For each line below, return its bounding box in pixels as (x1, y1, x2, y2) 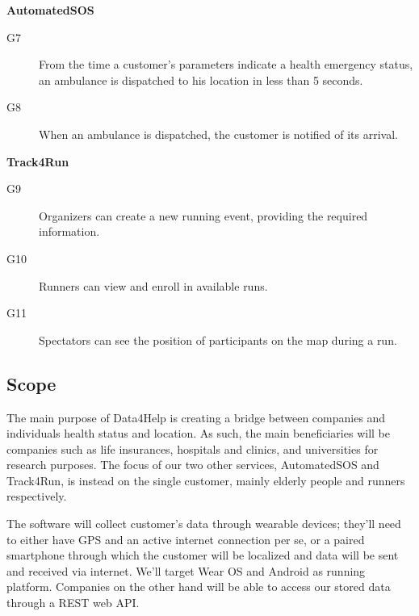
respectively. (6, 488, 67, 505)
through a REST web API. (6, 594, 140, 611)
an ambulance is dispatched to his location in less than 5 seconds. (39, 71, 363, 88)
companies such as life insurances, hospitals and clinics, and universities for (6, 440, 379, 457)
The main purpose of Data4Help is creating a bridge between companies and (6, 409, 386, 425)
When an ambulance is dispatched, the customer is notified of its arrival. (39, 125, 399, 142)
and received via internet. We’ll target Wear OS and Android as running (6, 562, 366, 579)
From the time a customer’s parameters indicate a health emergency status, (39, 56, 413, 73)
